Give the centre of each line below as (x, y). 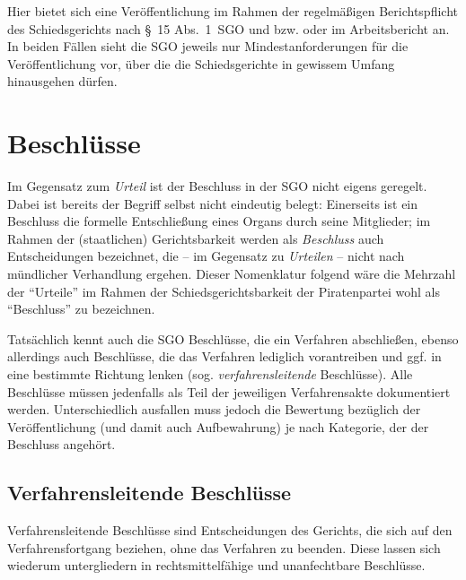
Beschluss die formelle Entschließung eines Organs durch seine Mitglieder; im (219, 221)
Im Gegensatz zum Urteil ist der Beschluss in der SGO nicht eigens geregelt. (217, 186)
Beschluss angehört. (62, 444)
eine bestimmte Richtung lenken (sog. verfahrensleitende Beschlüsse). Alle (210, 374)
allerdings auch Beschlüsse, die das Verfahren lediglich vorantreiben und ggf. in (224, 356)
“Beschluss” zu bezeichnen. (81, 309)
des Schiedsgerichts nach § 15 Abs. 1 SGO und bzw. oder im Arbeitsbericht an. (229, 28)
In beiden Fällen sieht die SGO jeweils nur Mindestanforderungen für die (208, 46)
